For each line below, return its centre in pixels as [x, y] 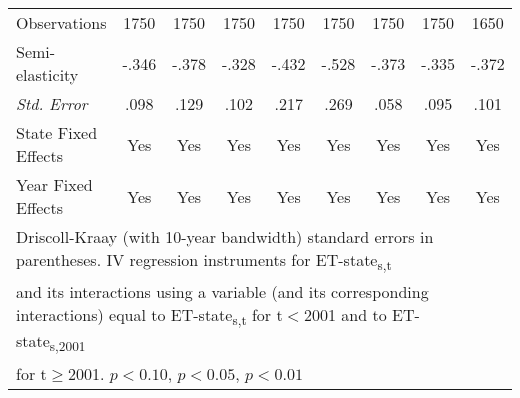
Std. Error [52, 103]
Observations [61, 22]
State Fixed [57, 132]
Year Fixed [54, 184]
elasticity [47, 74]
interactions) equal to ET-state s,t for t [149, 316]
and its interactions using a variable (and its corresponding [222, 292]
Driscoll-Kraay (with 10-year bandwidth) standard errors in [225, 236]
